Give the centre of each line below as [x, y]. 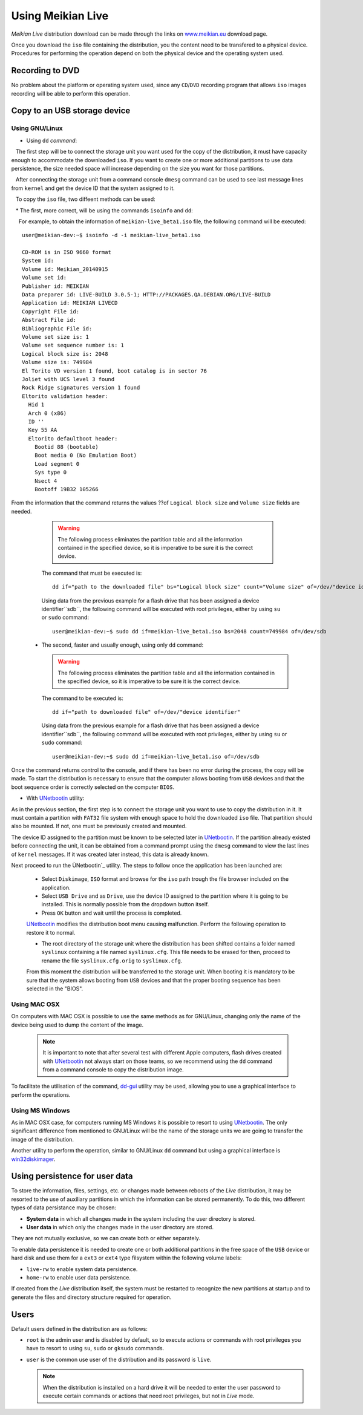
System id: [38, 261]
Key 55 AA [43, 430]
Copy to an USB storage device [71, 111]
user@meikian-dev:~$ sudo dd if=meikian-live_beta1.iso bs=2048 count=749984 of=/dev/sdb [189, 631]
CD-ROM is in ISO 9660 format [67, 252]
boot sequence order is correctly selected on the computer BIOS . [93, 787]
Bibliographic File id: [57, 328]
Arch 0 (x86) [47, 413]
